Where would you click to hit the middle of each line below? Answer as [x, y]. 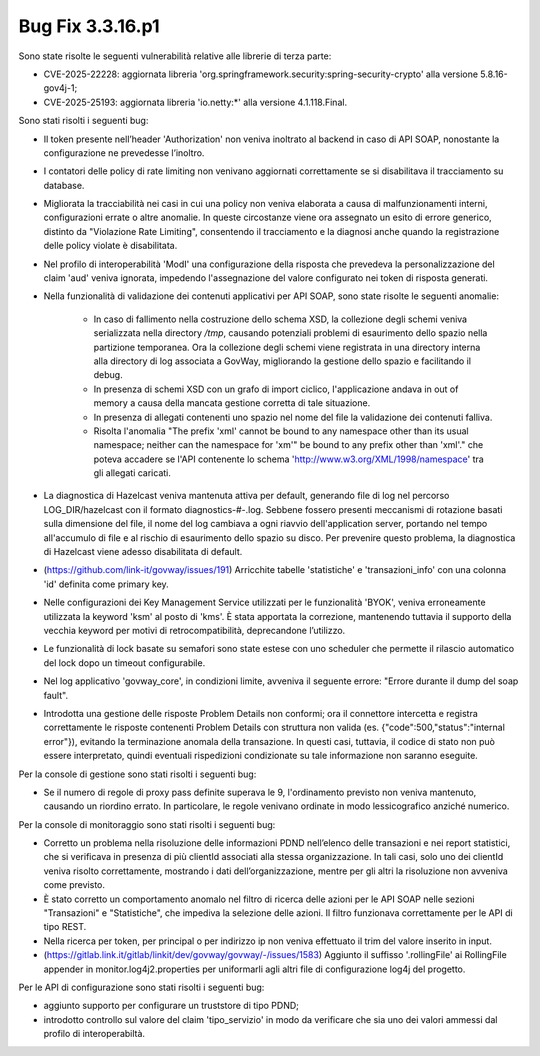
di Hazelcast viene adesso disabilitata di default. [143, 552]
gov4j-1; [60, 88]
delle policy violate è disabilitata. [110, 246]
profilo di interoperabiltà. [94, 1034]
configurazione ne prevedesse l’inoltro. [124, 152]
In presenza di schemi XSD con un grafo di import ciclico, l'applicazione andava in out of [276, 389]
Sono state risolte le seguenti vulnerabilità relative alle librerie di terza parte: [175, 56]
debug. [108, 375]
